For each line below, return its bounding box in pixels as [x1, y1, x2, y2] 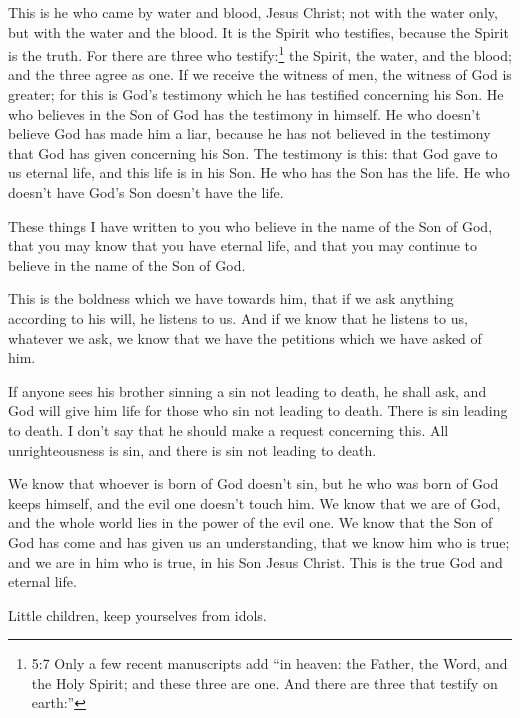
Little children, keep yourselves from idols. [8, 604, 267, 625]
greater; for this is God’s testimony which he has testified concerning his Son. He [8, 84, 504, 105]
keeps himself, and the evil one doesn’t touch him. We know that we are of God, [8, 492, 501, 513]
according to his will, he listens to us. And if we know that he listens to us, [8, 307, 468, 328]
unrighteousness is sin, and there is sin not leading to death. [8, 439, 377, 460]
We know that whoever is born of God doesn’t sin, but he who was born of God [8, 473, 499, 494]
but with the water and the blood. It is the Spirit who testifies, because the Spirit [8, 21, 509, 42]
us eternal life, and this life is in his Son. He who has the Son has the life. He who [8, 162, 510, 183]
